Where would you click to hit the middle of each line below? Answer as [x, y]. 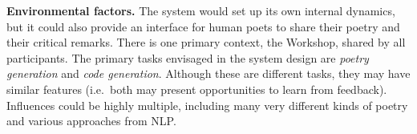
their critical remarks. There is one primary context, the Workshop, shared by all [206, 42]
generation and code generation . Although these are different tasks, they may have [208, 73]
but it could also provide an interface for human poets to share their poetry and [203, 26]
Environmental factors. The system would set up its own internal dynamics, [201, 10]
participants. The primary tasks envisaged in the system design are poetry [188, 57]
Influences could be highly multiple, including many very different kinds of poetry [207, 105]
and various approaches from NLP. [91, 121]
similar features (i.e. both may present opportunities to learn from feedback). [197, 89]
